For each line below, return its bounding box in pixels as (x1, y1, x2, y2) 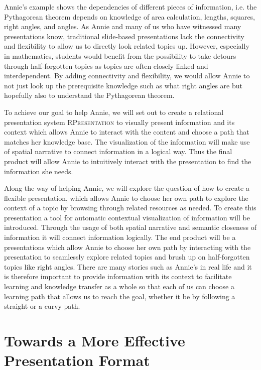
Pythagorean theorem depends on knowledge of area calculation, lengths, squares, (4, 11, 255, 22)
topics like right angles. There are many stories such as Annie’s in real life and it (4, 261, 252, 272)
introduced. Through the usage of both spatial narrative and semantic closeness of (4, 222, 257, 232)
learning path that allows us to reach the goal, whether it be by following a (4, 291, 235, 301)
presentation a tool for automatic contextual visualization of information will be (4, 212, 250, 222)
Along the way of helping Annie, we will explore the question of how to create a (4, 183, 249, 193)
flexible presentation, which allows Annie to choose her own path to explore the (4, 192, 248, 203)
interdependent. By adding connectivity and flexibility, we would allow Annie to (4, 70, 250, 81)
